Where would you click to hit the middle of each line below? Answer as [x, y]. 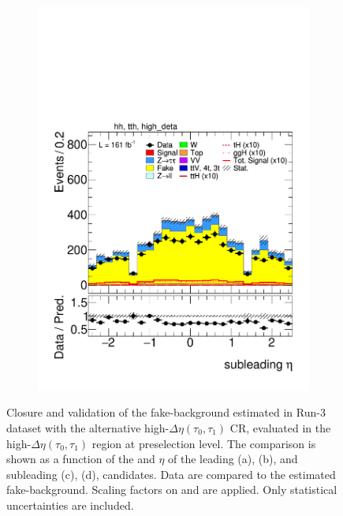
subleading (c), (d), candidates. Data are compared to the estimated [171, 474]
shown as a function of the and [81, 459]
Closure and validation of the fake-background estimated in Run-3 [166, 412]
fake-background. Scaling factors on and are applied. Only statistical [172, 490]
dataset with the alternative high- [88, 427]
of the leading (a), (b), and [233, 459]
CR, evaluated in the [280, 427]
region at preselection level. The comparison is [204, 443]
